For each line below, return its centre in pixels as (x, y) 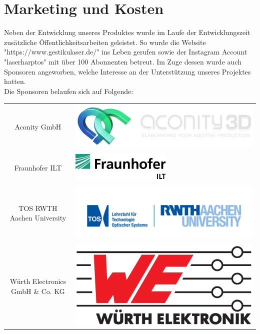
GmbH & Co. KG (38, 291)
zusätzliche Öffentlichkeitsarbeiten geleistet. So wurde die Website (105, 42)
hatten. (15, 81)
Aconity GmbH (38, 126)
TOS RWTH (38, 208)
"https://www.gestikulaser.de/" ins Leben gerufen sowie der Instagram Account (126, 52)
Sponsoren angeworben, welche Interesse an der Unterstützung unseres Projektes (127, 71)
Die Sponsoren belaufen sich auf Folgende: (69, 91)
